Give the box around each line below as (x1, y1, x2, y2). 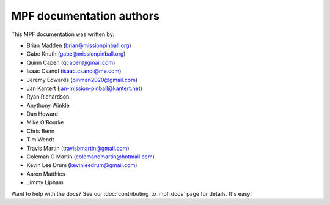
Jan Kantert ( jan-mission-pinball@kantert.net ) (26, 84, 143, 92)
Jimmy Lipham (26, 179, 64, 186)
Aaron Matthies (26, 170, 65, 177)
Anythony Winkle (26, 102, 70, 109)
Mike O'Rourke (26, 119, 64, 126)
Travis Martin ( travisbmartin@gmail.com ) (26, 144, 130, 152)
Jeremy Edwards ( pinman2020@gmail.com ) (26, 76, 137, 83)
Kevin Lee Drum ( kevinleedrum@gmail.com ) (26, 162, 137, 169)
